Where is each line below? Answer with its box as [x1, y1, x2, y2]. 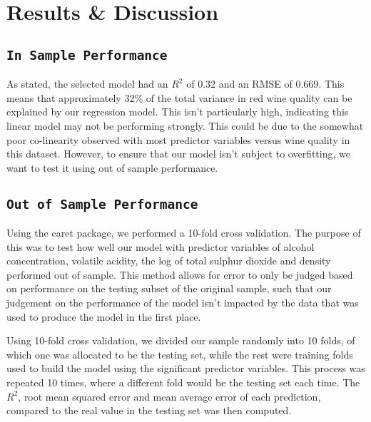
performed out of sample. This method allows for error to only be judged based [6, 267, 353, 282]
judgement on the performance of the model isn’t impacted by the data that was [6, 295, 359, 310]
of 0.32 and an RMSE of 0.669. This [186, 76, 345, 91]
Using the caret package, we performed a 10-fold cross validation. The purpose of [6, 225, 361, 240]
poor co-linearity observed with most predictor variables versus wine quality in [6, 132, 350, 147]
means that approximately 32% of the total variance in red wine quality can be [6, 90, 352, 105]
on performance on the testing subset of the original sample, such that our [6, 281, 332, 296]
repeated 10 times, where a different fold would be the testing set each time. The [6, 375, 360, 390]
